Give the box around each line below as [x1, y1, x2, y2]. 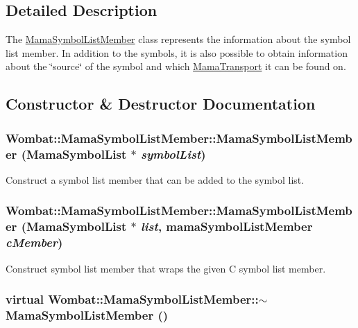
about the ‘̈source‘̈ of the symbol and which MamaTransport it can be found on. [6, 59, 346, 74]
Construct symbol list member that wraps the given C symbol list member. [6, 261, 326, 275]
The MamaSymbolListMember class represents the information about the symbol [6, 32, 351, 46]
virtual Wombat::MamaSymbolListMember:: [6, 291, 259, 308]
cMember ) [6, 234, 63, 251]
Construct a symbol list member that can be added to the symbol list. [6, 172, 305, 187]
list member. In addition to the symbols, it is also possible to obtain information [6, 45, 348, 60]
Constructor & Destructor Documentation [6, 93, 316, 114]
